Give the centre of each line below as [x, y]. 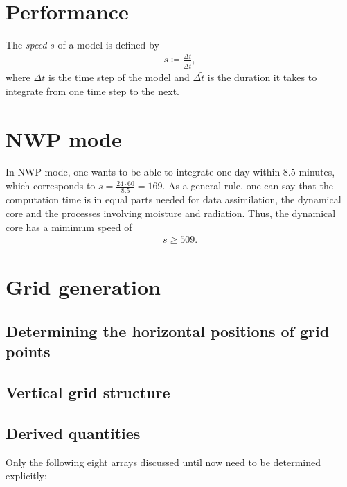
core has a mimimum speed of [69, 227]
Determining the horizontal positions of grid [168, 331]
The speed [26, 45]
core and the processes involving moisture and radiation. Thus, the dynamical [171, 213]
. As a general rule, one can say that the [248, 186]
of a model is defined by [108, 45]
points [28, 351]
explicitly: [26, 476]
